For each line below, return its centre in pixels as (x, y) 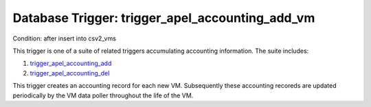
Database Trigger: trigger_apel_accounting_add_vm (164, 18)
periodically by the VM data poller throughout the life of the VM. (103, 95)
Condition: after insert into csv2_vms (65, 38)
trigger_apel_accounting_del (70, 73)
